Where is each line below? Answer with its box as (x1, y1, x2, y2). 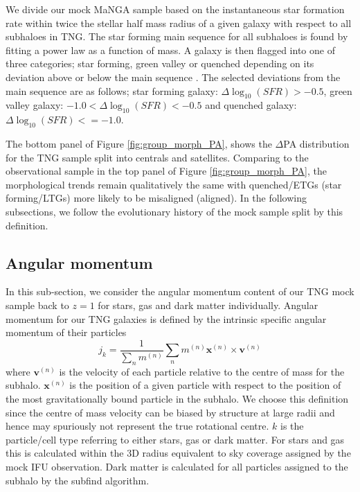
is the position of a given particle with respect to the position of (69, 378, 341, 392)
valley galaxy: (6, 98, 64, 112)
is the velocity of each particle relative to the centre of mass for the (59, 364, 345, 378)
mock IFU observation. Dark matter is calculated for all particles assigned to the (6, 459, 348, 474)
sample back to (6, 297, 69, 312)
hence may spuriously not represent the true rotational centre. (6, 419, 269, 433)
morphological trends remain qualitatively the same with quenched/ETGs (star (6, 177, 342, 191)
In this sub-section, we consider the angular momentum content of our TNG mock (6, 284, 354, 299)
